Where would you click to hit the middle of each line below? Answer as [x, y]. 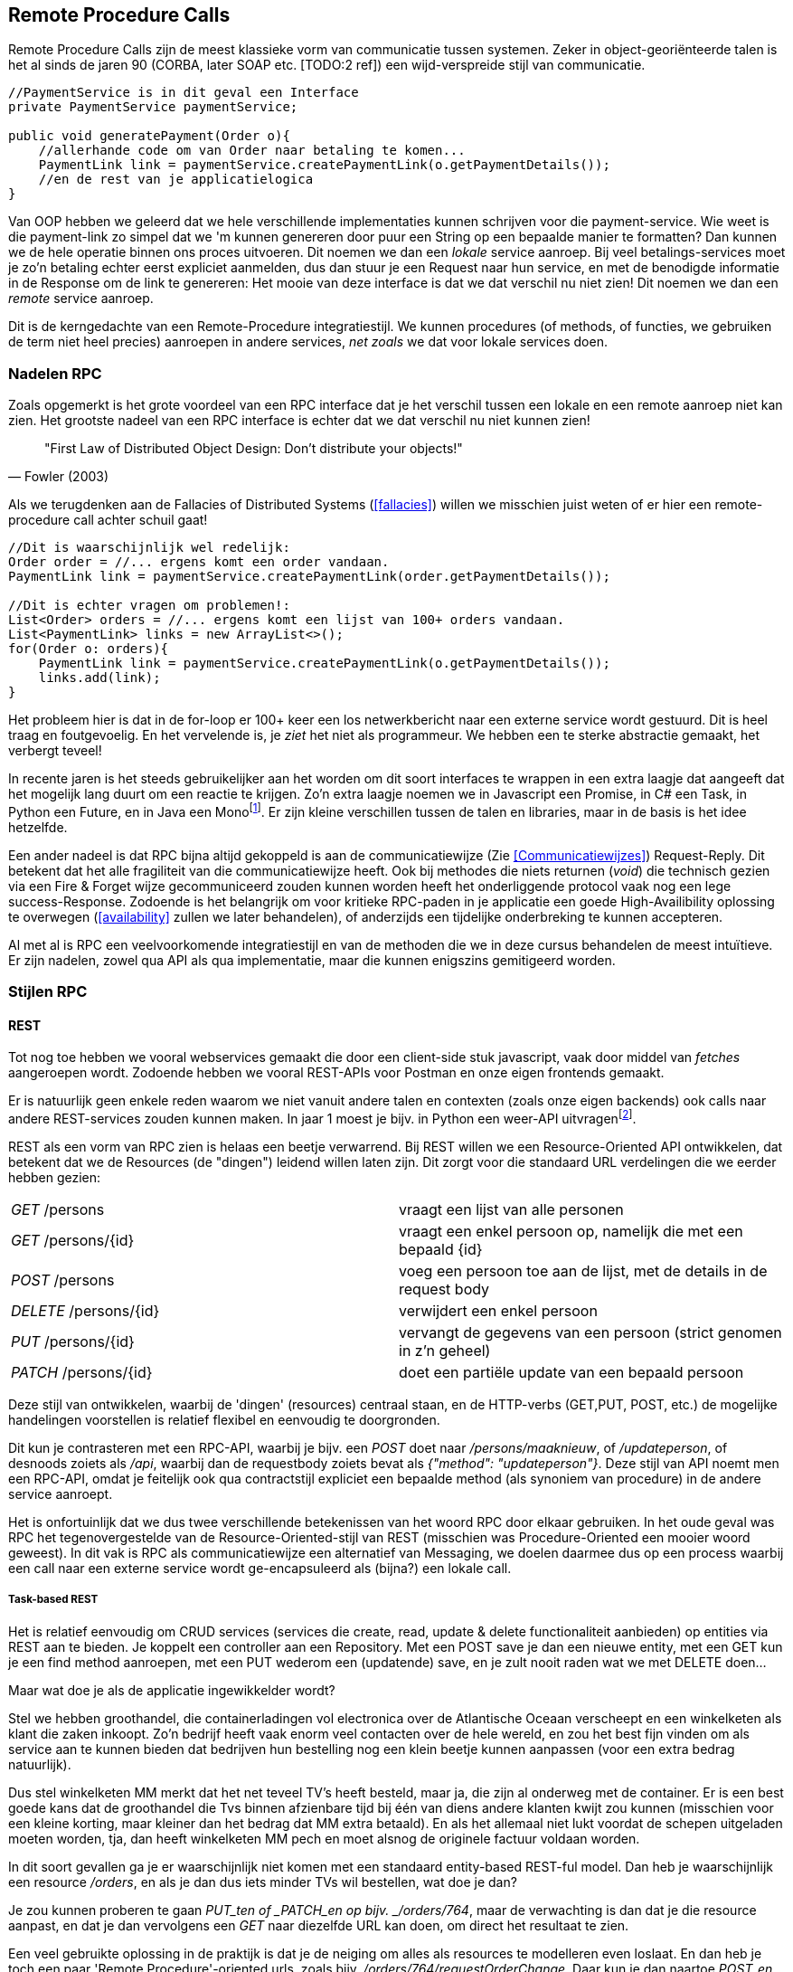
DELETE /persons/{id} [85, 1311]
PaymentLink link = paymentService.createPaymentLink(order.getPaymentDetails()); [309, 577]
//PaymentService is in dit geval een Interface [184, 93]
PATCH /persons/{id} [82, 1373]
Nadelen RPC [55, 373]
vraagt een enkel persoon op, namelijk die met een [571, 1232]
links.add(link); [99, 678]
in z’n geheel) [445, 1351]
